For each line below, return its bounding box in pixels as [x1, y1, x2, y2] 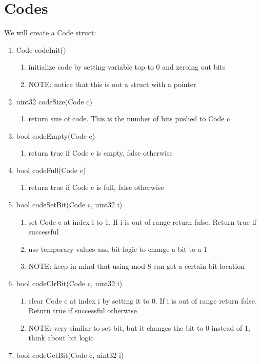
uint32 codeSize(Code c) [16, 96, 92, 106]
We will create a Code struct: [4, 27, 96, 38]
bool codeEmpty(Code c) [16, 130, 95, 141]
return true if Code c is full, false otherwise [28, 182, 164, 192]
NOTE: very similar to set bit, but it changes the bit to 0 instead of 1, [28, 322, 250, 333]
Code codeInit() [16, 44, 66, 55]
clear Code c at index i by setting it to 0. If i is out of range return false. [28, 295, 257, 306]
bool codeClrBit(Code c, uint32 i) [16, 278, 123, 289]
